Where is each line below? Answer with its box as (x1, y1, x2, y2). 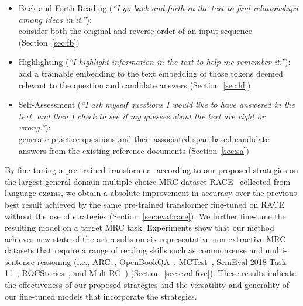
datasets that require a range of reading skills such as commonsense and (5, 244, 263, 256)
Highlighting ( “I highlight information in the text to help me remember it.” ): (18, 56, 291, 68)
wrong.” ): (18, 121, 51, 133)
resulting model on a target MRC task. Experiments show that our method (5, 221, 274, 233)
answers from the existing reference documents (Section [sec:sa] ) (18, 144, 249, 156)
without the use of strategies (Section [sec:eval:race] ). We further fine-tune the (5, 209, 286, 222)
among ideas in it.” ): (18, 13, 92, 25)
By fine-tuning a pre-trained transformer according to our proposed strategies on (5, 164, 298, 176)
